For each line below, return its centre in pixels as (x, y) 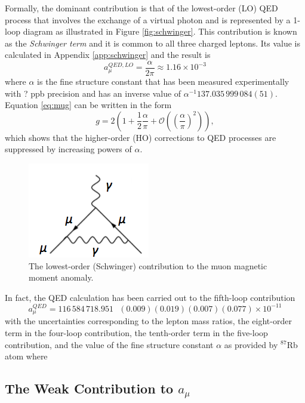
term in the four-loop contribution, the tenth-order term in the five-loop (136, 332)
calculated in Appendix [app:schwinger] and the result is (108, 55)
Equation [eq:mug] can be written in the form (88, 105)
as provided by (251, 344)
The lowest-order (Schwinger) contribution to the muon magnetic (148, 265)
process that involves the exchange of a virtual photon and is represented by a (148, 19)
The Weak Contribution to (89, 388)
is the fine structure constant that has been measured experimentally (163, 81)
